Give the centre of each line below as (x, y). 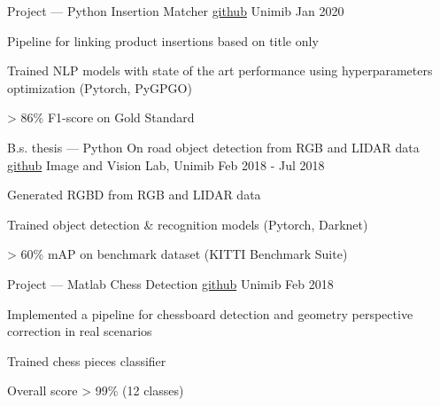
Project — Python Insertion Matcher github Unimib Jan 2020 (176, 11)
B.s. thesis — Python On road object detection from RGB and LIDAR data (213, 147)
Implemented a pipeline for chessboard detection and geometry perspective (210, 313)
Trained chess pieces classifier (87, 360)
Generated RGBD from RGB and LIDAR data (134, 195)
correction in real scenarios (80, 331)
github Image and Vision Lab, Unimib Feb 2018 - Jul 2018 (166, 164)
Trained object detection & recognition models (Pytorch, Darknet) (188, 224)
